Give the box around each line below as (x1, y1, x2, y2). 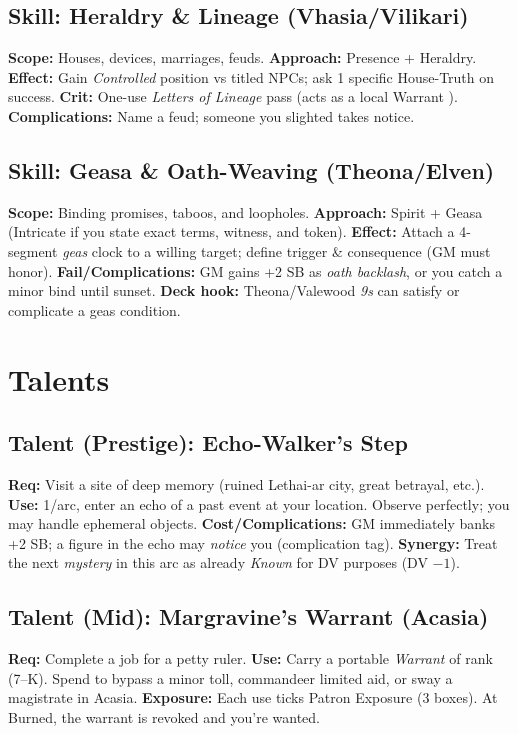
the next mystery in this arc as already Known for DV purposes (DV (8, 552, 428, 573)
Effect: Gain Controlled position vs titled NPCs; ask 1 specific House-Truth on (8, 66, 495, 87)
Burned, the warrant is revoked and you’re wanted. (8, 706, 320, 727)
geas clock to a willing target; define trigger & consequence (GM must (62, 240, 491, 261)
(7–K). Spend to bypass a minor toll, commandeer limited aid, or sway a (8, 667, 453, 688)
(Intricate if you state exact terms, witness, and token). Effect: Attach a (8, 221, 455, 242)
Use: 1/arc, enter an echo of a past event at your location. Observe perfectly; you (8, 493, 510, 514)
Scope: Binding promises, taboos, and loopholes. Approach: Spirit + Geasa (8, 201, 483, 222)
